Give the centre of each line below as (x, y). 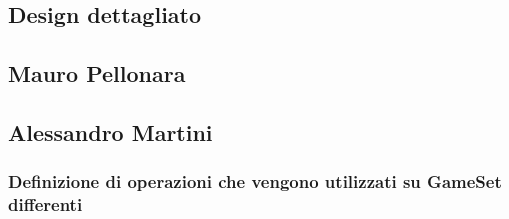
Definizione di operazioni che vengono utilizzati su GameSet (255, 181)
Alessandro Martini (110, 131)
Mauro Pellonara (97, 73)
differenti (45, 204)
